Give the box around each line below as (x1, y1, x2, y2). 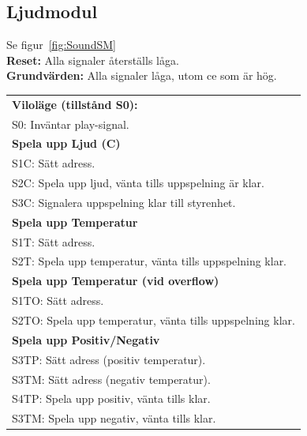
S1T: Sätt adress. (12, 233, 95, 250)
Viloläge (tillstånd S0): (12, 96, 138, 112)
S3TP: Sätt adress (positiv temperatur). (12, 351, 206, 367)
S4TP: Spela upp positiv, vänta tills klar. (12, 390, 211, 407)
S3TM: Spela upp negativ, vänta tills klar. (12, 410, 216, 427)
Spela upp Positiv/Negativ (12, 331, 160, 348)
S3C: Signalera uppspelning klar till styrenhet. (12, 194, 236, 210)
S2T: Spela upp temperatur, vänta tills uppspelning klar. (12, 253, 287, 269)
